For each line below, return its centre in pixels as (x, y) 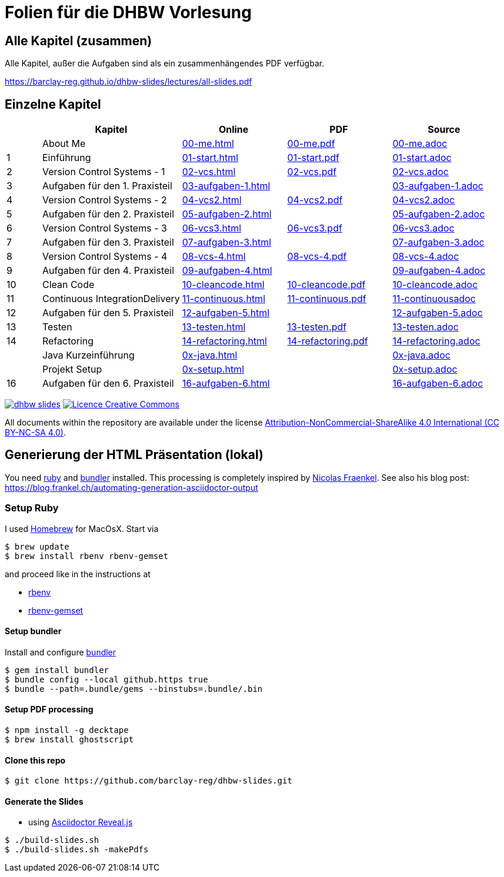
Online (233, 130)
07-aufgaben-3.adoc (438, 242)
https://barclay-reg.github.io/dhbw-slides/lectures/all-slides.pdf (128, 82)
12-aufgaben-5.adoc (438, 313)
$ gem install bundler (57, 670)
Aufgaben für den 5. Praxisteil (108, 313)
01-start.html (210, 158)
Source (444, 130)
